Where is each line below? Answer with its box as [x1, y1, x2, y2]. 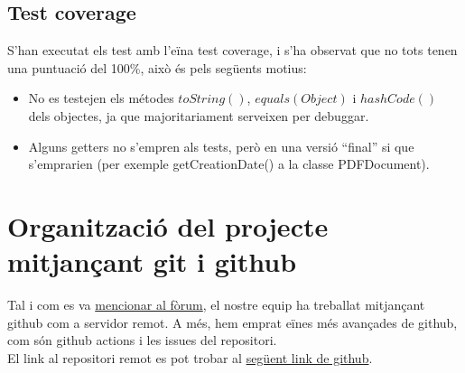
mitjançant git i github [7, 243, 297, 280]
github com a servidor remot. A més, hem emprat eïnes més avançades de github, [7, 312, 458, 331]
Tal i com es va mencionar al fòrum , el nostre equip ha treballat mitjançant [7, 295, 425, 314]
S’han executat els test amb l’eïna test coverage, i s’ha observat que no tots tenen [7, 41, 458, 60]
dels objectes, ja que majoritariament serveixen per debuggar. [28, 106, 369, 125]
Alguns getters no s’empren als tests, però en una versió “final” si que [28, 136, 414, 155]
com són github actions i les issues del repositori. [7, 331, 277, 350]
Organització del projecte [7, 207, 329, 244]
